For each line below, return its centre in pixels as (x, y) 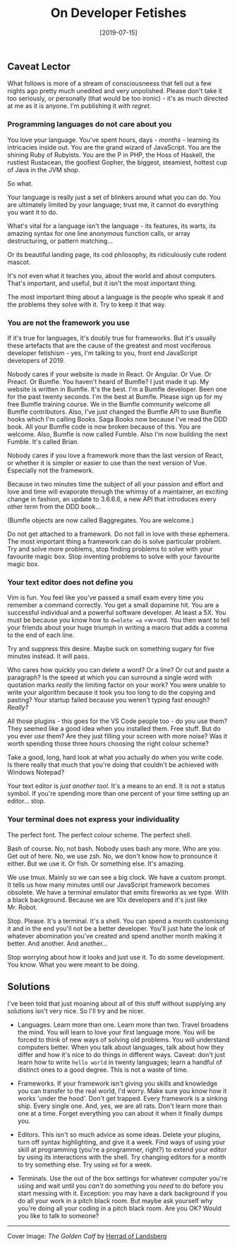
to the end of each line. (41, 635)
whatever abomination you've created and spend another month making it (115, 936)
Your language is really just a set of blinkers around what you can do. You (114, 197)
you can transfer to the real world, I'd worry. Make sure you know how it (122, 1091)
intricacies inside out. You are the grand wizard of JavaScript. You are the (114, 147)
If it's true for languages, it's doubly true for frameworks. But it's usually (112, 338)
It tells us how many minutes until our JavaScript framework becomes (109, 885)
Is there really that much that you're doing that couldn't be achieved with (113, 765)
